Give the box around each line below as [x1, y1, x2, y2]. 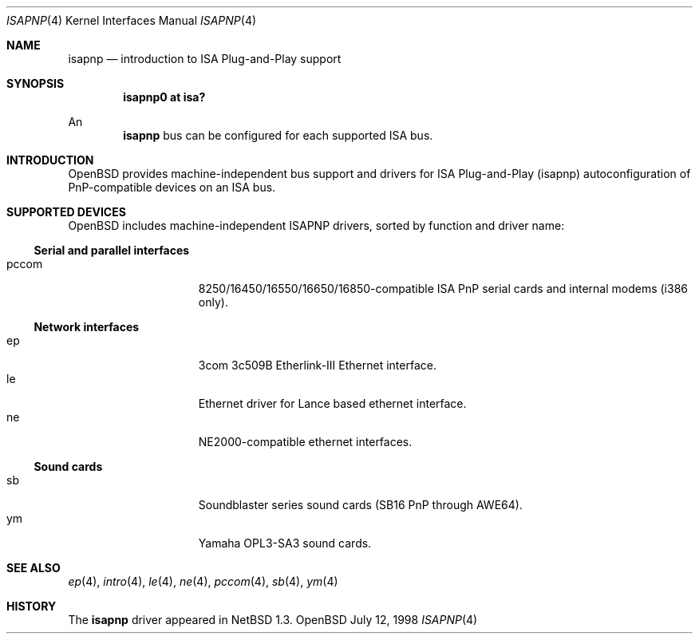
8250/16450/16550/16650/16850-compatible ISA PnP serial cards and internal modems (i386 [198, 282, 688, 295]
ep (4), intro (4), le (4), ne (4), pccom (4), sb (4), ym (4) [68, 575, 338, 588]
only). [198, 295, 228, 309]
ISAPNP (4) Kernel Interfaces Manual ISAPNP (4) [6, 14, 257, 27]
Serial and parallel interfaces [34, 243, 190, 257]
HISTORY [6, 599, 57, 613]
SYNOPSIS [6, 77, 65, 90]
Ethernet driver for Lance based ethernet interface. [198, 397, 467, 410]
